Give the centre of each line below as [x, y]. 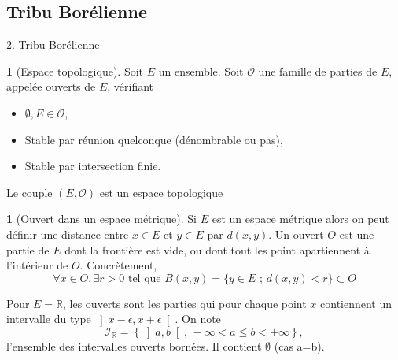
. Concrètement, [118, 265]
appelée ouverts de [51, 86]
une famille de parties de [318, 71]
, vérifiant [131, 86]
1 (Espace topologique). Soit [75, 71]
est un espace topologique [161, 192]
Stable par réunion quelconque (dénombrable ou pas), [154, 139]
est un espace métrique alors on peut [300, 219]
